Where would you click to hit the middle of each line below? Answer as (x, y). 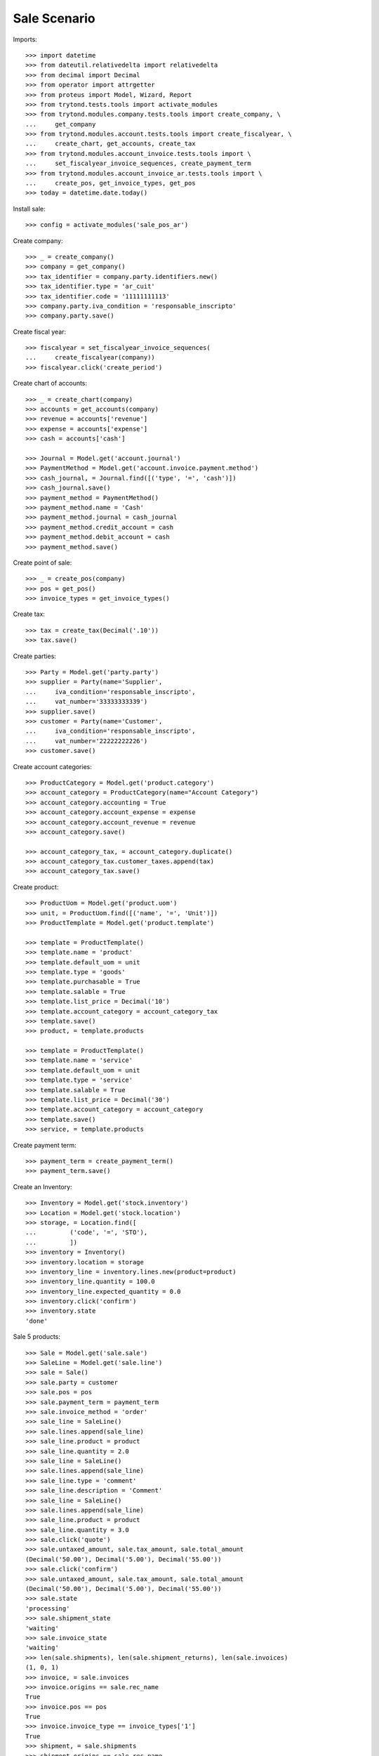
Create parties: (34, 656)
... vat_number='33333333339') (87, 702)
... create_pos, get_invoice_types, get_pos (111, 183)
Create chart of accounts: (50, 384)
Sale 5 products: (37, 1337)
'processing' (48, 1608)
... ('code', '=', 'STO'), (87, 1232)
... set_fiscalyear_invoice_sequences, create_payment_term (139, 164)
